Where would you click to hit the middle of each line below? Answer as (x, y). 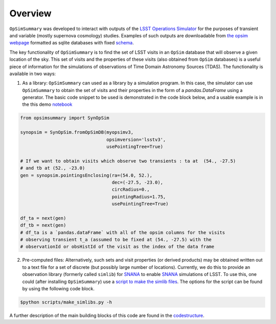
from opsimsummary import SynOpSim (65, 118)
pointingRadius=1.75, (139, 196)
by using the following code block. (58, 289)
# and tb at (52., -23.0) (53, 168)
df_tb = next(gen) (43, 225)
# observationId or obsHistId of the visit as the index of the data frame (117, 247)
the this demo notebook (47, 104)
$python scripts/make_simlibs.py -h (66, 302)
